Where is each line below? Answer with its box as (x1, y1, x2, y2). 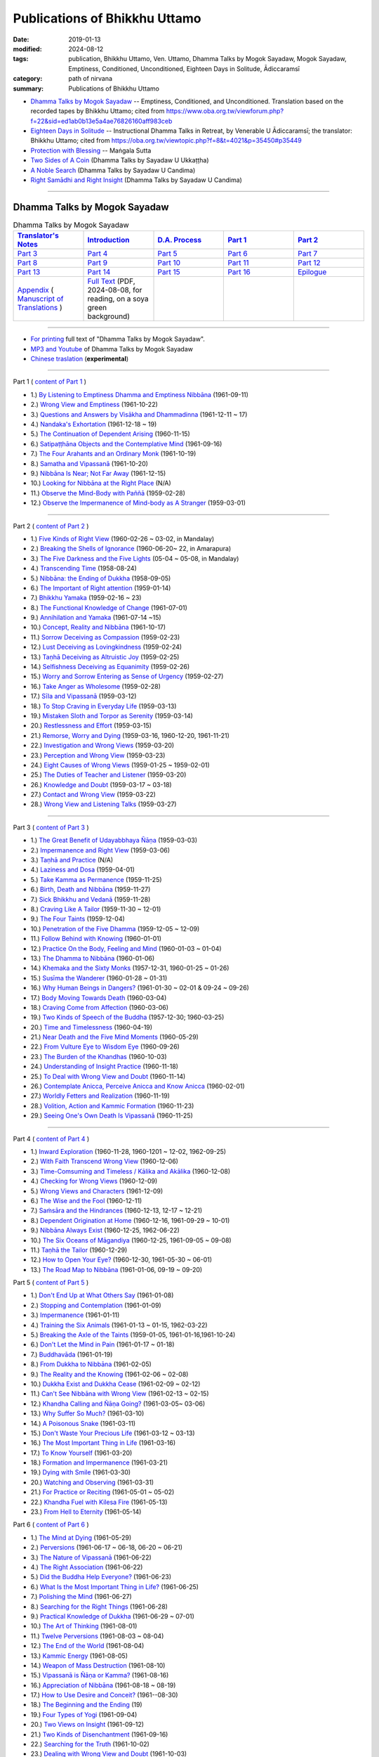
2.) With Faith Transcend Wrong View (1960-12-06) (30, 1157, 179, 1166)
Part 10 (157, 258, 181, 268)
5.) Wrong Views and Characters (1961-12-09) (30, 1186, 164, 1195)
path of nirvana (68, 74, 112, 83)
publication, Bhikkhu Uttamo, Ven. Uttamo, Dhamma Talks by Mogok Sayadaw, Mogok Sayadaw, (68, 55, 347, 63)
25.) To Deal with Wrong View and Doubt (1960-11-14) (30, 1072, 186, 1080)
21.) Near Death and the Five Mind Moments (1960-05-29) (30, 1033, 199, 1042)
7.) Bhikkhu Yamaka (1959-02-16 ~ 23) (30, 594, 142, 602)
